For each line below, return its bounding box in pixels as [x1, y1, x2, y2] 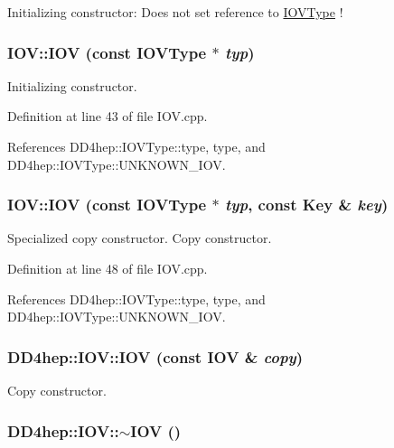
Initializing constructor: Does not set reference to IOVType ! [7, 3, 343, 21]
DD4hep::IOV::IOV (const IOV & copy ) [7, 345, 304, 368]
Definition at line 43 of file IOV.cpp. [7, 107, 208, 126]
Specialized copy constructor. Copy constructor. [7, 229, 272, 247]
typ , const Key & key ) [224, 193, 389, 216]
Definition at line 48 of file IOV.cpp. [7, 259, 208, 277]
